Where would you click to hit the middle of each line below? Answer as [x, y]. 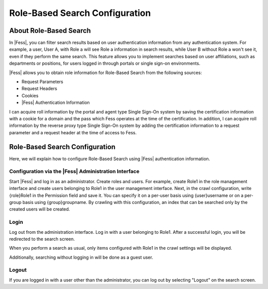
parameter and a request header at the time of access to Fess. [73, 132]
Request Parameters [42, 82]
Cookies [30, 96]
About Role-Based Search [50, 31]
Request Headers [39, 89]
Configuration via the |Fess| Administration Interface [74, 172]
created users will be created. [40, 209]
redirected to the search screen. [42, 239]
